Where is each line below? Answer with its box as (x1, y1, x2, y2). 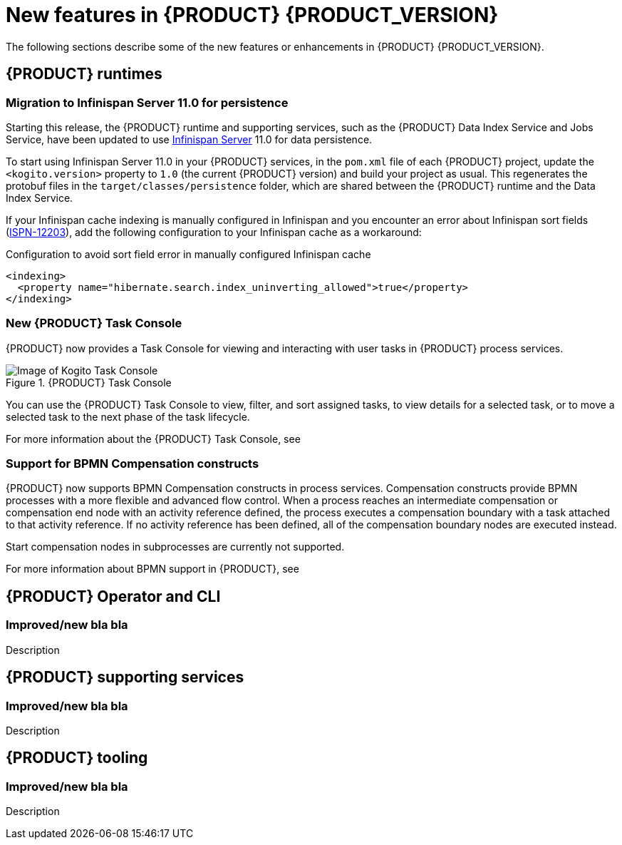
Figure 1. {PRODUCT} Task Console (6, 376, 172, 389)
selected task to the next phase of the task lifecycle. (6, 410, 250, 423)
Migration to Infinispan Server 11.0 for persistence (6, 95, 289, 110)
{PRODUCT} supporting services (6, 668, 244, 687)
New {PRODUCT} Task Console (6, 316, 182, 331)
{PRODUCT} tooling (6, 749, 148, 767)
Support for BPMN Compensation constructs (6, 456, 259, 471)
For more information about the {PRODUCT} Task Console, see (6, 432, 301, 445)
